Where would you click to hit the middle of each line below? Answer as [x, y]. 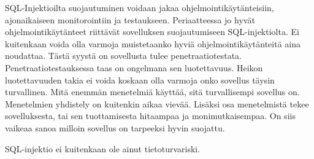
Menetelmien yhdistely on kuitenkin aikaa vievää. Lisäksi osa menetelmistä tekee [157, 103]
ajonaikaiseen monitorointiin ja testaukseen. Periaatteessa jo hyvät [130, 19]
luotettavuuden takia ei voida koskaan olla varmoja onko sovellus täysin [140, 79]
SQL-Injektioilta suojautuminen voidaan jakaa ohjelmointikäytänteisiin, [140, 7]
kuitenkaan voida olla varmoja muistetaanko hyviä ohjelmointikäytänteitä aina [153, 43]
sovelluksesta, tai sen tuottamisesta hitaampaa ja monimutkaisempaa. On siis [150, 116]
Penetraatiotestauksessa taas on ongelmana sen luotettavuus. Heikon [134, 67]
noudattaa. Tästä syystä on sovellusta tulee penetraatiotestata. [123, 56]
